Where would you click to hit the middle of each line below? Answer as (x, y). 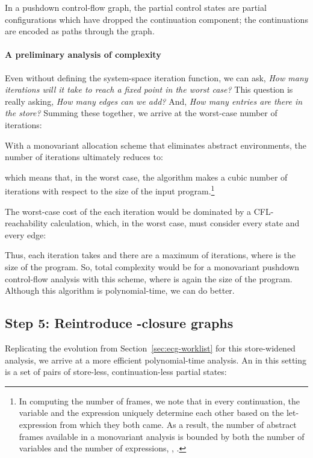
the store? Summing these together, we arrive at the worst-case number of (141, 113)
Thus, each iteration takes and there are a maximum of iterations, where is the (150, 255)
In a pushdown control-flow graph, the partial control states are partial (136, 7)
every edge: (26, 234)
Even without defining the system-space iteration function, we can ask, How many (156, 77)
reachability (26, 223)
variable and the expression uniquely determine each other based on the (151, 413)
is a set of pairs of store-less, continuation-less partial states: (116, 372)
